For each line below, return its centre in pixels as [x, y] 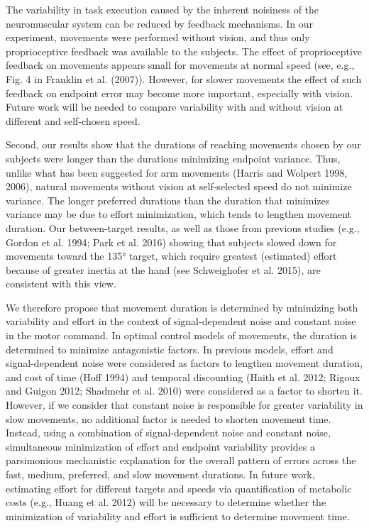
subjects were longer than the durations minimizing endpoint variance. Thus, [173, 158]
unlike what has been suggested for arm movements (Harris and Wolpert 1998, [177, 172]
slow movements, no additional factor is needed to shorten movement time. [169, 418]
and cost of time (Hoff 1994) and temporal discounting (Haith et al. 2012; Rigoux [183, 376]
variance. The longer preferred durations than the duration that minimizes [168, 200]
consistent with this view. [61, 284]
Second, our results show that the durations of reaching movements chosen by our [183, 144]
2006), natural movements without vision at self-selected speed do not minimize [179, 186]
